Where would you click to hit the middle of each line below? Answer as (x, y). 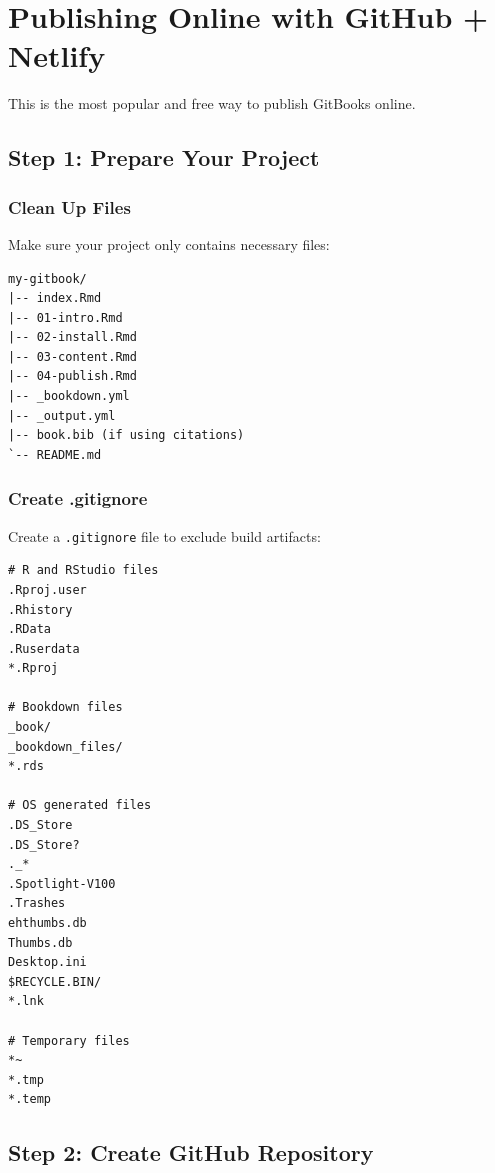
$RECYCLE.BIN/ (55, 981)
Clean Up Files (69, 206)
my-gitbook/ (47, 278)
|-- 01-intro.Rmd (65, 317)
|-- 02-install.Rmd (72, 337)
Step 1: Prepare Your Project (164, 157)
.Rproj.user (47, 589)
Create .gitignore (78, 498)
